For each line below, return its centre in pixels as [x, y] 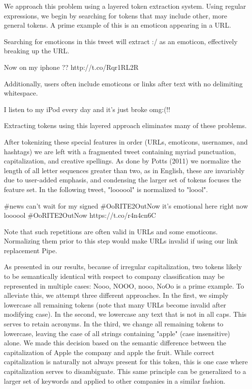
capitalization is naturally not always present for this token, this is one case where [126, 362]
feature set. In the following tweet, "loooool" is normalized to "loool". [106, 189]
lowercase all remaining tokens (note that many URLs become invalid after [115, 304]
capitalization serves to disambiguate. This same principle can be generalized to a [125, 371]
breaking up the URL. [37, 51]
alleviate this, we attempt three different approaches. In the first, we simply [116, 295]
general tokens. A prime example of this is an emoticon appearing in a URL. [118, 25]
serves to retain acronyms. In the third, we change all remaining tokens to [114, 324]
